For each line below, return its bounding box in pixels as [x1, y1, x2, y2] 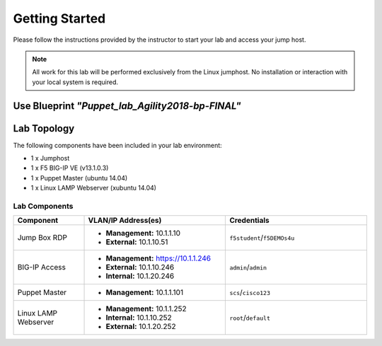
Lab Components [13, 201, 74, 211]
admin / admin [229, 263, 267, 272]
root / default [229, 313, 270, 323]
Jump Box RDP [17, 233, 67, 243]
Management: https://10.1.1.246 [105, 253, 212, 263]
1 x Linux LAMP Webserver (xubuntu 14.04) [30, 184, 157, 192]
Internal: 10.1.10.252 [105, 313, 173, 323]
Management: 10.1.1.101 [105, 287, 184, 297]
